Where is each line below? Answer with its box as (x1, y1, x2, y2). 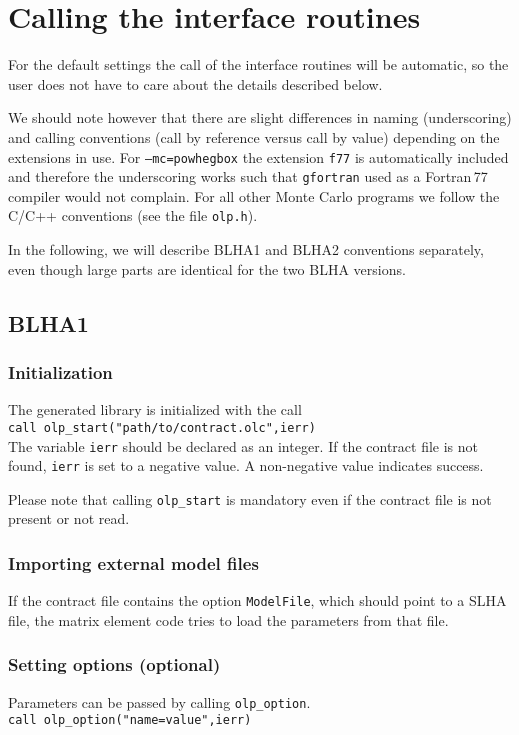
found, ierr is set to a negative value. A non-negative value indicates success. (8, 455, 484, 476)
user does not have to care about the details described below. (8, 73, 383, 94)
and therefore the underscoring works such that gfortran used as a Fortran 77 (8, 166, 488, 187)
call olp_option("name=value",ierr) (8, 713, 252, 728)
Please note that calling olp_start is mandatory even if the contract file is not (8, 488, 492, 509)
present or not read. (8, 508, 130, 529)
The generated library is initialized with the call (8, 399, 302, 420)
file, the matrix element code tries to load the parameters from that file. (8, 609, 449, 630)
